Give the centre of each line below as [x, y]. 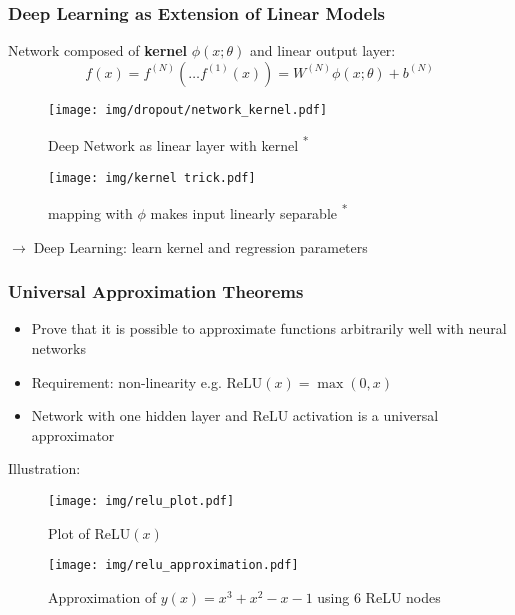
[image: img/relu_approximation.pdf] [173, 565]
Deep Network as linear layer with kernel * [178, 144]
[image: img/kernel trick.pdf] [152, 177]
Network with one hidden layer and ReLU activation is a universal [235, 415]
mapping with [90, 213]
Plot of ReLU [89, 532]
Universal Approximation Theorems [156, 291]
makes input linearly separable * [249, 212]
